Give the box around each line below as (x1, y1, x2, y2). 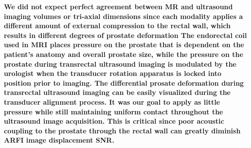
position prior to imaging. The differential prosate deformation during (4, 77, 244, 88)
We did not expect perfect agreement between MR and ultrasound (4, 1, 233, 11)
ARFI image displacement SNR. (4, 135, 114, 145)
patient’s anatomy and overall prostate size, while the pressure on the (4, 49, 243, 59)
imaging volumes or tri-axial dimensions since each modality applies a (4, 11, 243, 21)
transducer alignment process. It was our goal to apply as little (4, 96, 220, 107)
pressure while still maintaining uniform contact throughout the (4, 106, 223, 116)
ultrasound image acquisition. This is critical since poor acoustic (4, 116, 224, 126)
